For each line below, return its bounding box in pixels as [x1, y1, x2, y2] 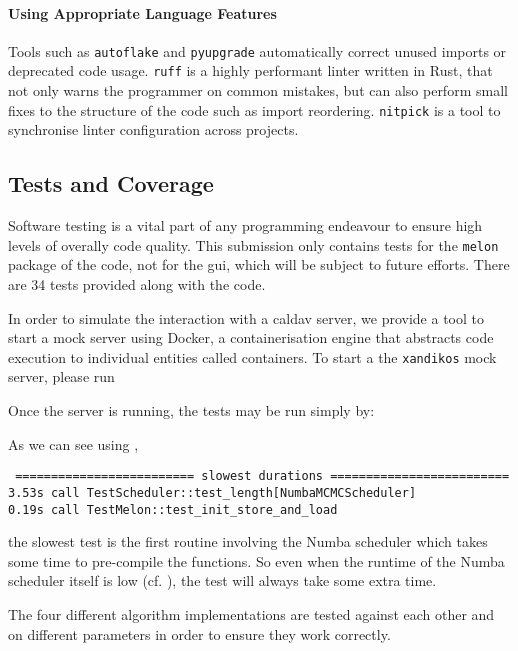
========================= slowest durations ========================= [15, 469, 510, 484]
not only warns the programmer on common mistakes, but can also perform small [8, 80, 508, 101]
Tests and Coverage [8, 168, 214, 199]
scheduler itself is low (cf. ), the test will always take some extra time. [8, 570, 437, 591]
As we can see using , [8, 433, 139, 454]
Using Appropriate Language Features [8, 2, 277, 23]
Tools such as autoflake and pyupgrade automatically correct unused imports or [8, 40, 507, 61]
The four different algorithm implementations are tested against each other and [8, 603, 495, 624]
